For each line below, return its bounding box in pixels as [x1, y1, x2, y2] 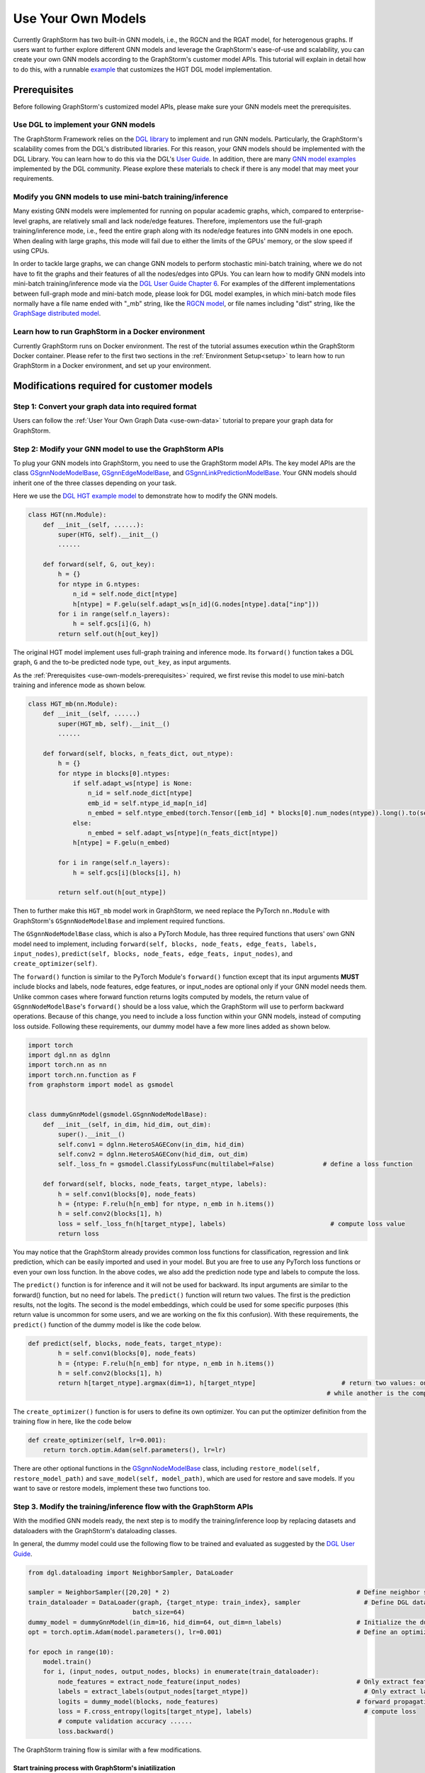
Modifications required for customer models [13, 380, 213, 392]
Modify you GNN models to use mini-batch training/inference [13, 192, 229, 202]
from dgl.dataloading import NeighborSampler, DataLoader [28, 1568, 234, 1577]
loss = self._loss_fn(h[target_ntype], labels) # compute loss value [57, 1220, 405, 1228]
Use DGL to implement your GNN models [13, 120, 156, 130]
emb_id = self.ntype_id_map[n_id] [87, 799, 208, 807]
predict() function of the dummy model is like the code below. [13, 1320, 201, 1329]
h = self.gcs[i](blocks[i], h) [72, 869, 182, 877]
